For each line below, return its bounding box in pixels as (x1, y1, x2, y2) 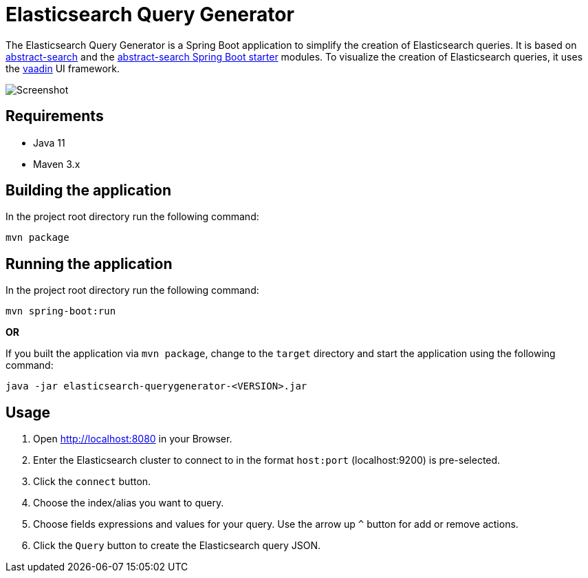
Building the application (6, 182, 172, 200)
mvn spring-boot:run (6, 306, 116, 317)
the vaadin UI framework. (6, 62, 120, 74)
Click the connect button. (33, 475, 151, 488)
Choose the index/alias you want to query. (33, 497, 224, 509)
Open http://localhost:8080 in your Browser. (33, 433, 232, 445)
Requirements (6, 107, 104, 125)
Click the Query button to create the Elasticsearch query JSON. (33, 539, 321, 552)
